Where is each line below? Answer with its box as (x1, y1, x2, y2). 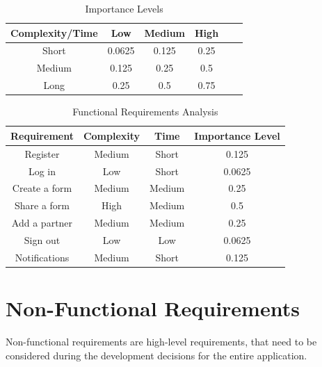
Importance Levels (85, 1, 163, 15)
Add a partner (11, 215, 73, 230)
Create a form (12, 181, 72, 195)
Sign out (24, 232, 61, 247)
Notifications (15, 250, 70, 264)
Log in (28, 163, 56, 178)
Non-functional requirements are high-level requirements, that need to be (6, 334, 317, 348)
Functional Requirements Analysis (72, 104, 218, 119)
